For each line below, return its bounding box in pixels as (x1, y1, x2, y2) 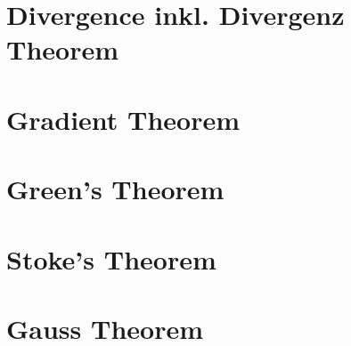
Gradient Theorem (6, 101, 241, 137)
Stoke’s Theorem (6, 240, 216, 277)
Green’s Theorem (6, 171, 224, 207)
